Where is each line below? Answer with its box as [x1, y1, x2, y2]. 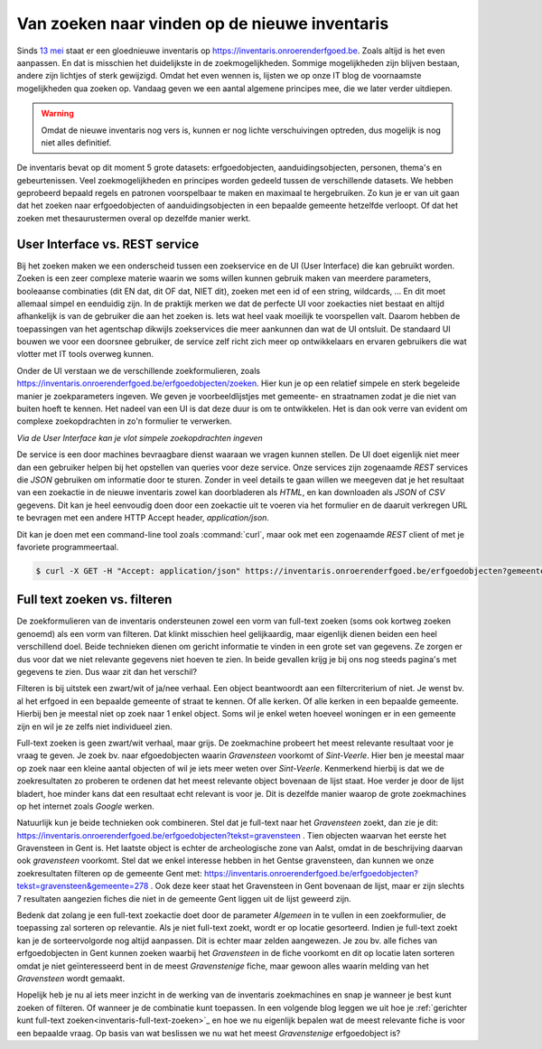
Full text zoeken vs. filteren [16, 592, 173, 607]
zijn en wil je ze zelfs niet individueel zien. [16, 721, 173, 732]
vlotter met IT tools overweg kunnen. [16, 349, 154, 360]
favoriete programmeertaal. [16, 541, 119, 552]
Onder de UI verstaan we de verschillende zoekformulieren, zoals [16, 365, 261, 376]
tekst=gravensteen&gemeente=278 [16, 881, 149, 892]
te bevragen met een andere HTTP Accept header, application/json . [16, 512, 270, 523]
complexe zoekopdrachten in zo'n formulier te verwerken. [16, 416, 232, 426]
